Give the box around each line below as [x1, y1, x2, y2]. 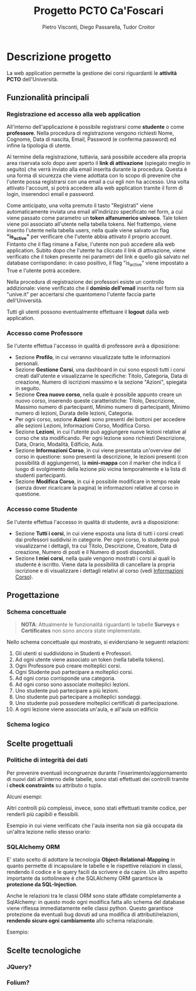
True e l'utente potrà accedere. [6, 267, 81, 274]
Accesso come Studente [6, 505, 78, 513]
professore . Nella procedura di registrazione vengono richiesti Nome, [6, 130, 174, 137]
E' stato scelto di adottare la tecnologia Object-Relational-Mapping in [6, 856, 176, 863]
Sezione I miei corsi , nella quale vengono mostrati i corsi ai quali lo [15, 555, 176, 562]
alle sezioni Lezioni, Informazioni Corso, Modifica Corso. [15, 422, 151, 429]
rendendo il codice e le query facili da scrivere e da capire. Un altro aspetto [6, 869, 188, 876]
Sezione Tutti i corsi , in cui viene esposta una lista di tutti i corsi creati [15, 529, 184, 536]
